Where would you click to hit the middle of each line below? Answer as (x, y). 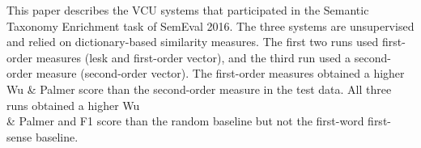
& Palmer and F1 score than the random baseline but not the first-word (185, 121)
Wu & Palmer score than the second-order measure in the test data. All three (199, 89)
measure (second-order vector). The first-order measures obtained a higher (220, 73)
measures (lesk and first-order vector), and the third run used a (193, 57)
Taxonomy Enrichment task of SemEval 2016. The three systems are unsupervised (210, 25)
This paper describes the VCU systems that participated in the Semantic (188, 10)
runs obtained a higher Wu (73, 105)
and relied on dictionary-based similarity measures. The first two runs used (193, 42)
